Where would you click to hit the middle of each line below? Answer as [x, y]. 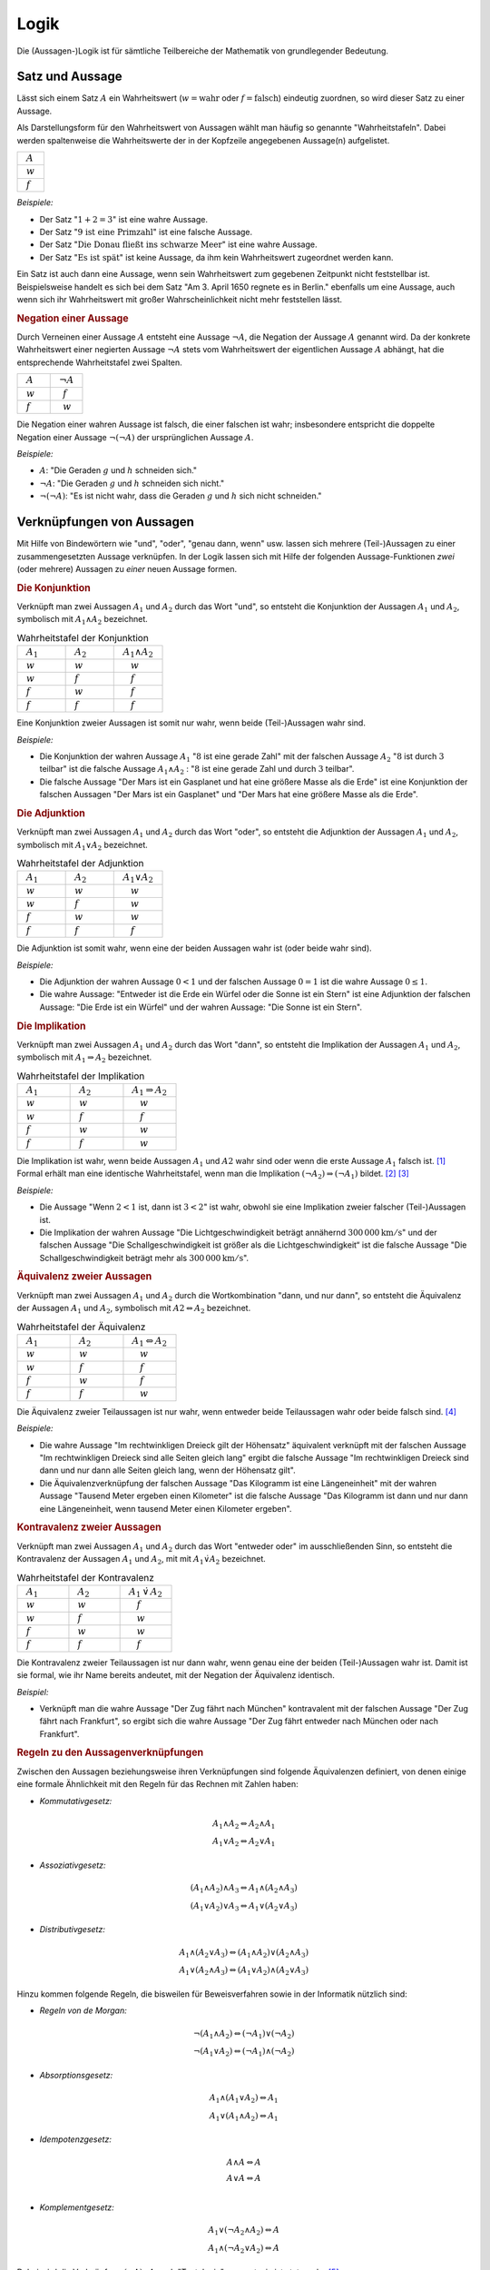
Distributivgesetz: [73, 1929]
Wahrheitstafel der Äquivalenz [81, 1327]
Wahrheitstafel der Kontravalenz [85, 1577]
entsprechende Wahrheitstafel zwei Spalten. [100, 362]
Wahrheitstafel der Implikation [81, 1076]
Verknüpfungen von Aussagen [106, 522]
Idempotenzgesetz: [76, 2139]
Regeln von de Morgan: [83, 2010]
